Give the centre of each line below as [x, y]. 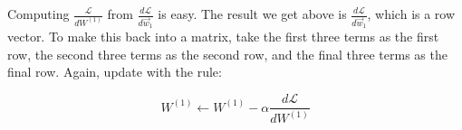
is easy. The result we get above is [252, 14]
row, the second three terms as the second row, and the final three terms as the [227, 54]
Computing [38, 14]
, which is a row [411, 14]
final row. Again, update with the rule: [115, 72]
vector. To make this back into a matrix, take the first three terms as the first [223, 37]
